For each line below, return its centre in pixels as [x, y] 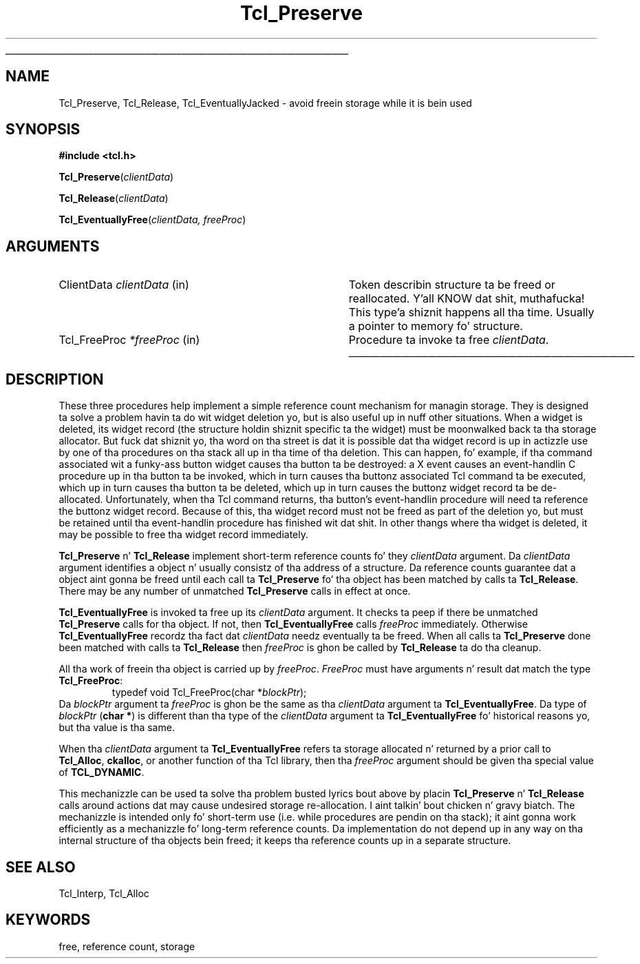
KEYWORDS [48, 920]
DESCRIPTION [55, 379]
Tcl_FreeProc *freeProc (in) [129, 340]
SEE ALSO [41, 867]
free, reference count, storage [127, 946]
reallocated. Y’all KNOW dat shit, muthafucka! [467, 299]
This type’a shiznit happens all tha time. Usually [471, 312]
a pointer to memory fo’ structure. [436, 326]
